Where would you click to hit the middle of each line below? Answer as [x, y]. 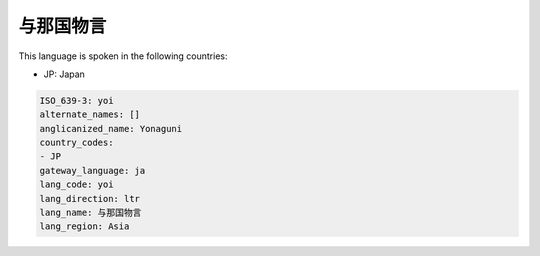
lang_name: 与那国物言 [90, 213]
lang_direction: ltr [89, 198]
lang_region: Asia [84, 226]
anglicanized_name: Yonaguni [111, 128]
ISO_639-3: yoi [76, 100]
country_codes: [76, 143]
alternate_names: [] [89, 114]
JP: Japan [64, 74]
